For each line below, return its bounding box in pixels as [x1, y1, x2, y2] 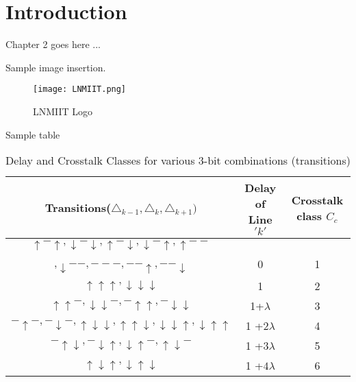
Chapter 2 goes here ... [5, 37, 101, 51]
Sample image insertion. [5, 60, 106, 74]
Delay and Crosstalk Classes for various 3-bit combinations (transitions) [5, 152, 351, 169]
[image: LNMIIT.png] [33, 84, 127, 95]
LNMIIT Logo [33, 104, 93, 118]
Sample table [5, 127, 60, 141]
